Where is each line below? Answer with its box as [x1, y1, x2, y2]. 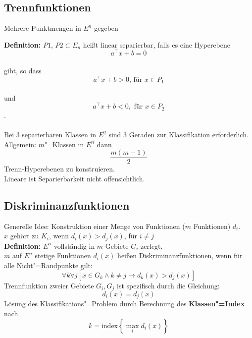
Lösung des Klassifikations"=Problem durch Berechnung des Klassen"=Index [4, 298, 245, 309]
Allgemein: [4, 139, 36, 149]
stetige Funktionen [35, 250, 91, 261]
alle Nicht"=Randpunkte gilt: [4, 260, 93, 270]
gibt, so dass [4, 65, 42, 76]
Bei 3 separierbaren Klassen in [4, 129, 97, 140]
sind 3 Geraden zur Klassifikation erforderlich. [108, 129, 249, 140]
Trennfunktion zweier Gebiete [4, 280, 94, 290]
